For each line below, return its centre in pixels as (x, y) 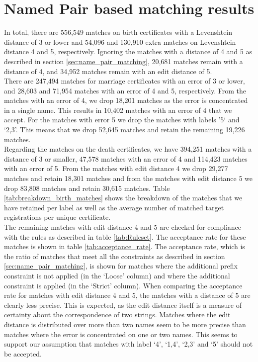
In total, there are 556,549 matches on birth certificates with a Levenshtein (118, 32)
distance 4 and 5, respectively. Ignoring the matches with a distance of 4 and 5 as (128, 51)
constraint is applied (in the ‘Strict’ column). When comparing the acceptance (123, 285)
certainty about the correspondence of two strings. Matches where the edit (117, 315)
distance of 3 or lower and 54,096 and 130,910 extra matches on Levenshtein (120, 42)
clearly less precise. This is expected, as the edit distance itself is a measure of (123, 305)
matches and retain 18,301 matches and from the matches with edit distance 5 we (129, 178)
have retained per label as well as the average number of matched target (114, 207)
